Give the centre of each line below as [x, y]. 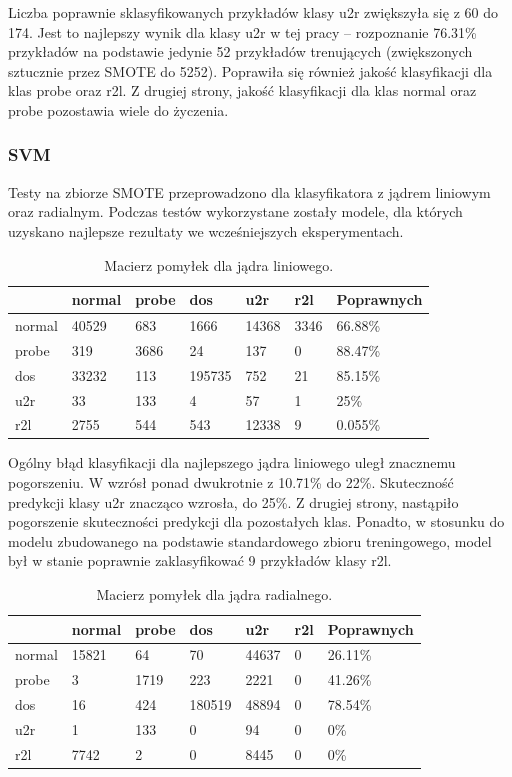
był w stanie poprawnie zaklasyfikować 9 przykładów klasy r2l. [200, 560]
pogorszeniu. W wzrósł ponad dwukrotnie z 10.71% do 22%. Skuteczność [231, 482]
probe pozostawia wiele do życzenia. [118, 109]
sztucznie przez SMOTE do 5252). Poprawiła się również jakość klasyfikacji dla [250, 70]
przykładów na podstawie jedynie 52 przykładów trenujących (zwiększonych [240, 51]
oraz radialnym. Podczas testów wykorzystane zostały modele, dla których [235, 211]
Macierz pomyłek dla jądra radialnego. [214, 594]
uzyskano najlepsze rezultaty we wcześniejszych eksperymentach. [206, 230]
